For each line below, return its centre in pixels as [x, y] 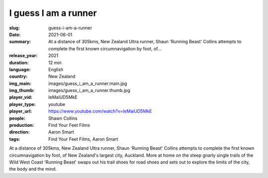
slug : [14, 28]
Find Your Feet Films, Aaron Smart [83, 139]
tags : [15, 139]
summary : [20, 42]
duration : [19, 63]
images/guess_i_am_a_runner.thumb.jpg [89, 90]
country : [18, 77]
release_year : [24, 56]
